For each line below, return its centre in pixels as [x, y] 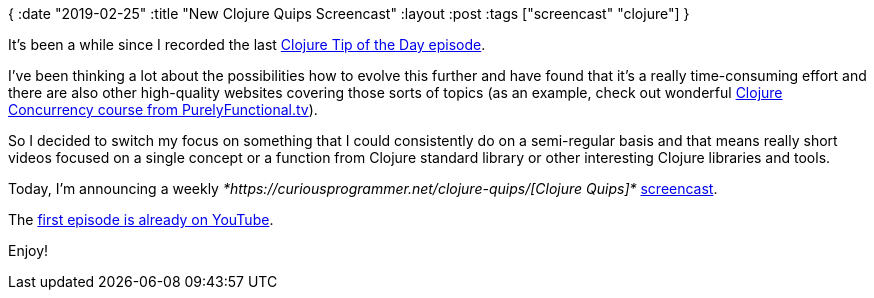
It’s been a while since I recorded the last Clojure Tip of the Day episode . [247, 44]
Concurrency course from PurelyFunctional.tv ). [163, 109]
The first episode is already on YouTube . [141, 219]
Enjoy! [28, 250]
